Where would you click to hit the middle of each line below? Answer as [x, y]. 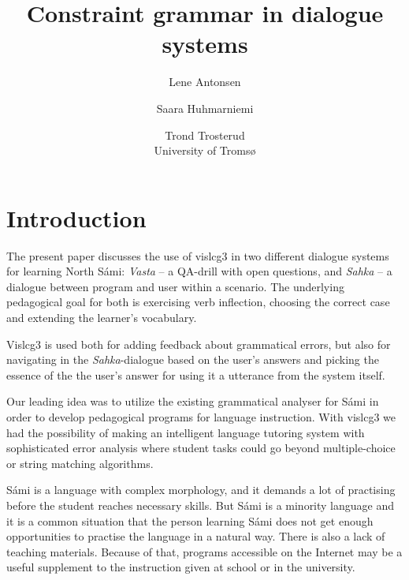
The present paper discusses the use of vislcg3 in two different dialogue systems [198, 255]
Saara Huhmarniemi [205, 108]
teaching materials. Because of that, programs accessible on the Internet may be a [204, 551]
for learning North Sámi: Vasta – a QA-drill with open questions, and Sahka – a [199, 271]
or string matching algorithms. [80, 463]
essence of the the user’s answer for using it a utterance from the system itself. [196, 374]
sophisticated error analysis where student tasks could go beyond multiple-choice [201, 448]
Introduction [76, 217]
